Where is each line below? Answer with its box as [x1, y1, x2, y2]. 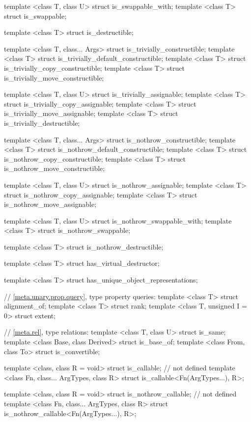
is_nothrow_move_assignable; [4, 199, 97, 209]
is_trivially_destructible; [4, 117, 80, 128]
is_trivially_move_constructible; [4, 72, 104, 83]
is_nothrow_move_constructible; [4, 163, 105, 173]
